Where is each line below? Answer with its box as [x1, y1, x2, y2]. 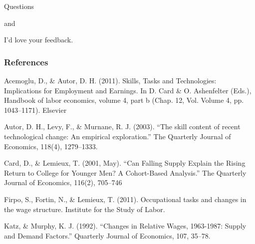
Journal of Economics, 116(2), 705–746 [4, 177, 122, 188]
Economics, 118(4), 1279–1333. [4, 141, 98, 151]
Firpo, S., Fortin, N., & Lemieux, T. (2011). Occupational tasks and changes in [4, 194, 247, 204]
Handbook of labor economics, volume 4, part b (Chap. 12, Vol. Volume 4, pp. [4, 95, 244, 105]
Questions [4, 1, 34, 11]
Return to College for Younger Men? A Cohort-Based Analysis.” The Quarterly [4, 167, 247, 178]
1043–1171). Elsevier [4, 104, 67, 115]
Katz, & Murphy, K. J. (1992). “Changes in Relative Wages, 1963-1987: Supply [4, 221, 247, 231]
